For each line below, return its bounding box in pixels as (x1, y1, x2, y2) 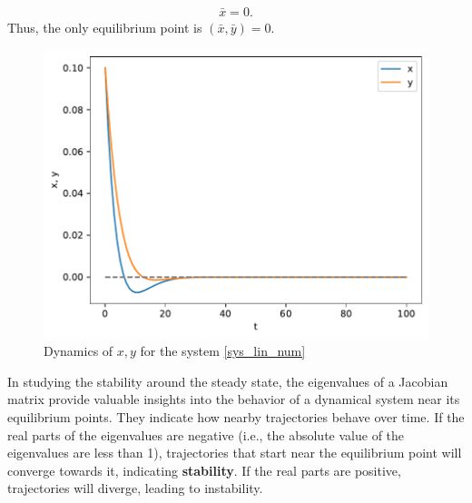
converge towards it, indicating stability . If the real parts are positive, (7, 460, 401, 479)
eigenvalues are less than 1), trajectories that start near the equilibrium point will (7, 443, 462, 462)
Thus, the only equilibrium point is (7, 18, 202, 37)
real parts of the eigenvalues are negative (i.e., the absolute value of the (7, 425, 405, 444)
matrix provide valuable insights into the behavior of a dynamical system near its (7, 390, 460, 409)
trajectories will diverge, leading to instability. (7, 478, 263, 498)
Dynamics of (44, 341, 113, 360)
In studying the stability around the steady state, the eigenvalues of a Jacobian (7, 371, 448, 390)
